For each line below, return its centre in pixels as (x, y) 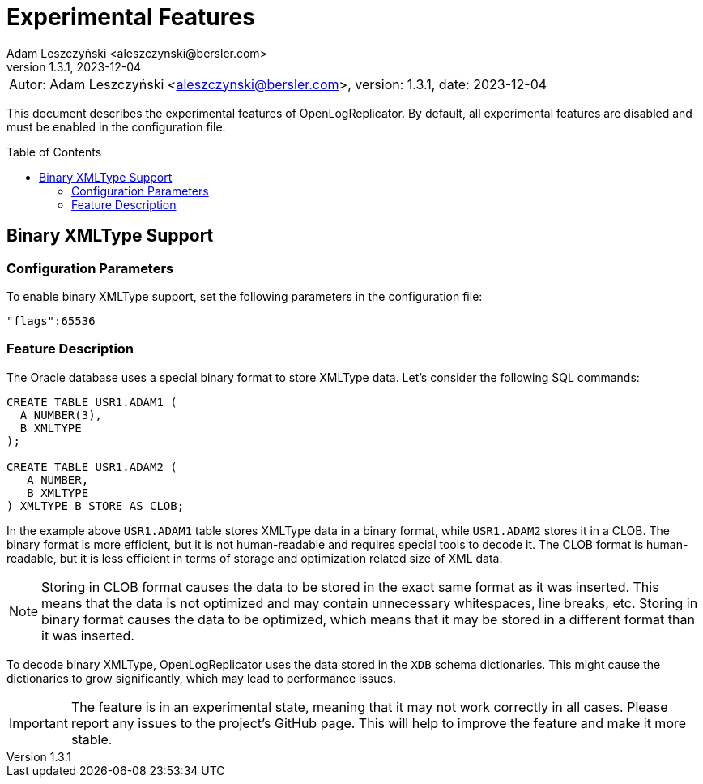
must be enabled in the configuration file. (116, 126)
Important (38, 723)
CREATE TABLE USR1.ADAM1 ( (92, 402)
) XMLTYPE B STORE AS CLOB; (96, 506)
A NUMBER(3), (61, 415)
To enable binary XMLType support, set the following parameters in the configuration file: (245, 296)
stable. (92, 739)
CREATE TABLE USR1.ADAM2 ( (92, 467)
